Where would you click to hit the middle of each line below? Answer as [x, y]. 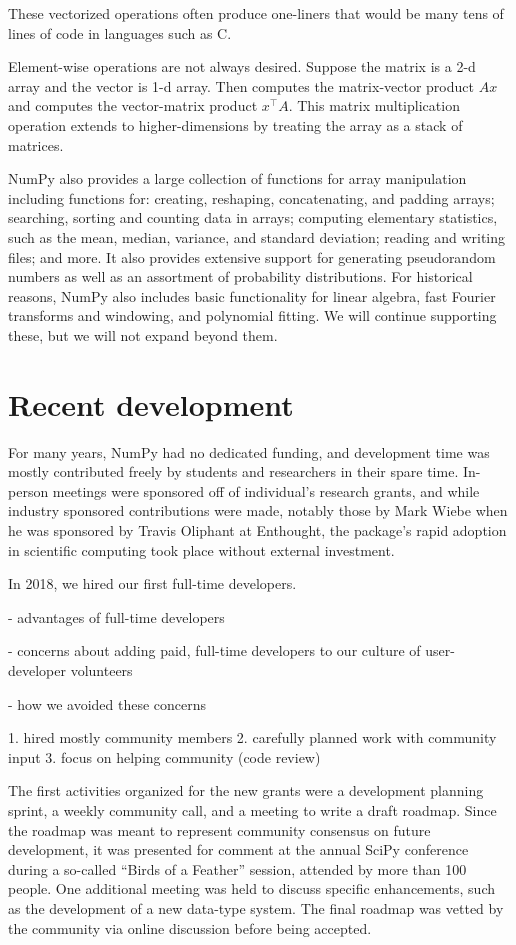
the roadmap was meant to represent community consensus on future [219, 829]
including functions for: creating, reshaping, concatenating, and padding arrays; [251, 197]
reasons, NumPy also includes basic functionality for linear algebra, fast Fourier [252, 295]
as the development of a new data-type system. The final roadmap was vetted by [256, 907]
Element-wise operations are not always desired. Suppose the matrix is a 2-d [242, 66]
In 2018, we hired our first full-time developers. [152, 583]
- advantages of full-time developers [116, 616]
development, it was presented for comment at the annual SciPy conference [238, 849]
